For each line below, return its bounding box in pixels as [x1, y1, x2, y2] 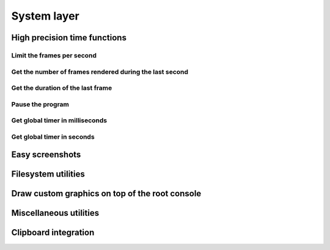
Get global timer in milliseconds [11, 116, 107, 125]
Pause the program [11, 100, 70, 108]
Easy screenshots [11, 150, 81, 160]
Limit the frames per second [11, 51, 97, 59]
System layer [11, 9, 79, 23]
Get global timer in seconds [11, 132, 95, 141]
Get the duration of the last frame [11, 84, 112, 92]
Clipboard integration [11, 227, 95, 238]
